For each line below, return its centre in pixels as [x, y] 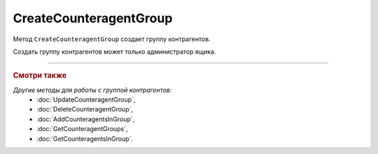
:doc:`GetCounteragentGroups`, [82, 129]
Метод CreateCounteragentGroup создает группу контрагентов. [112, 39]
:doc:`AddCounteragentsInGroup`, [86, 119]
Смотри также [40, 75]
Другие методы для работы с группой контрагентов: [92, 90]
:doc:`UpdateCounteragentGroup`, [86, 99]
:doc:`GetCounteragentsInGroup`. [85, 139]
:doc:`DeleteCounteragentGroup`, [85, 109]
